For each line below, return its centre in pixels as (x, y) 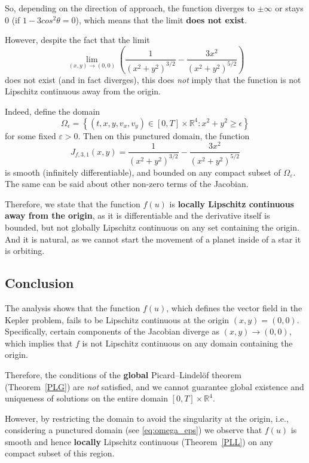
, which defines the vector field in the (234, 307)
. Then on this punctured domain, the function (164, 135)
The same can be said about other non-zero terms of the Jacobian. (127, 184)
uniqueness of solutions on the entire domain (86, 398)
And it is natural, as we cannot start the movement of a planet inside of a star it (153, 239)
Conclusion (39, 283)
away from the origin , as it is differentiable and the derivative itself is (137, 215)
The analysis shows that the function (73, 307)
